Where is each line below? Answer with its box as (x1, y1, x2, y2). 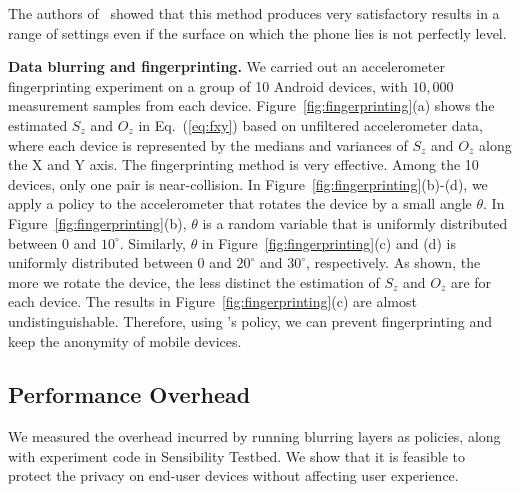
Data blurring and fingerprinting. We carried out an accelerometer (8, 56, 445, 77)
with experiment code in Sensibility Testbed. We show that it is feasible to (8, 445, 465, 466)
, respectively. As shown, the (306, 252, 481, 273)
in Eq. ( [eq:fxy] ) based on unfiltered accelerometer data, (138, 114, 483, 135)
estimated (8, 114, 68, 135)
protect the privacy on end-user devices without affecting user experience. (8, 465, 459, 486)
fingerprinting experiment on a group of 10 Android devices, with (8, 75, 408, 96)
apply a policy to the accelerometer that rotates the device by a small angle (8, 193, 472, 214)
